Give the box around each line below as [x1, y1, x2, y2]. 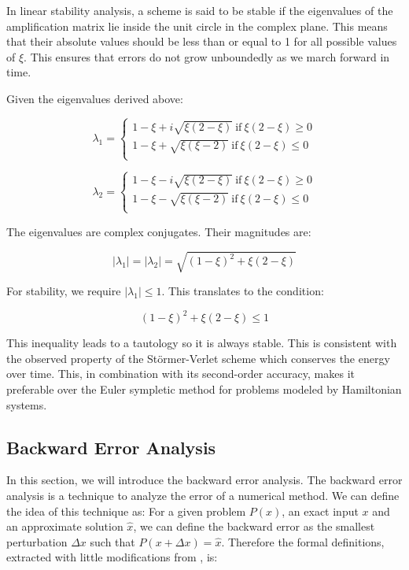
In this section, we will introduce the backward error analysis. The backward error [6, 472, 403, 488]
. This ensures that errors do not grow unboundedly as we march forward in [24, 48, 390, 65]
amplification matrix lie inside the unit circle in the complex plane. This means [6, 17, 388, 34]
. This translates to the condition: [161, 283, 324, 299]
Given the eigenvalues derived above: [6, 90, 183, 106]
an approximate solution [6, 518, 123, 535]
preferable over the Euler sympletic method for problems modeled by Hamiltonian [6, 380, 402, 397]
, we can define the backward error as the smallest [133, 518, 375, 535]
